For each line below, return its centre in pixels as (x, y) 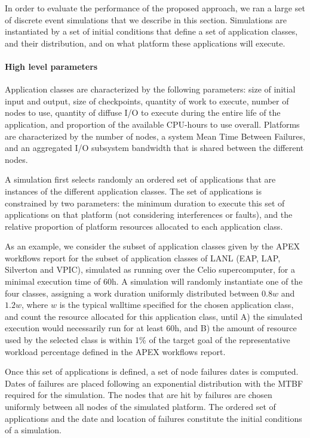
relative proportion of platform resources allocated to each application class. (144, 226)
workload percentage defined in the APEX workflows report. (115, 351)
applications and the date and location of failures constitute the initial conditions (154, 418)
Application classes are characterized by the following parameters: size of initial (150, 89)
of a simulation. (33, 430)
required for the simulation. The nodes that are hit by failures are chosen (139, 395)
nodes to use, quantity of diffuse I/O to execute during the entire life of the (143, 112)
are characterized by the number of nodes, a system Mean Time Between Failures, (155, 136)
